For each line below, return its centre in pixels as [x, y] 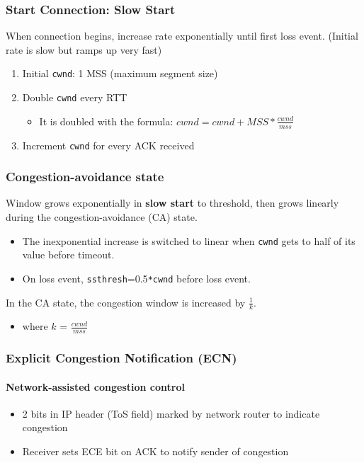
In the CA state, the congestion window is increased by [126, 302]
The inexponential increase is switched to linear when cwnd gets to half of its [189, 240]
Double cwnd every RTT [75, 97]
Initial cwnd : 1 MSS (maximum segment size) [120, 73]
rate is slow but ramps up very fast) [84, 49]
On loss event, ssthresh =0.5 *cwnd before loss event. [136, 278]
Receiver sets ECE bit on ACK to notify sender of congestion [155, 451]
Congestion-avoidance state [85, 177]
